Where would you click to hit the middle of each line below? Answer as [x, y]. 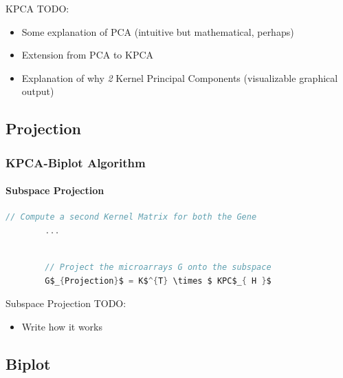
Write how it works [62, 326]
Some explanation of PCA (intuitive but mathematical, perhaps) [158, 31]
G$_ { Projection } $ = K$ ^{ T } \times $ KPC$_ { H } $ [158, 281]
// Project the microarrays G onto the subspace [158, 267]
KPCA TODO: [37, 8]
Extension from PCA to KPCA [88, 55]
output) [38, 91]
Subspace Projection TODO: [66, 303]
